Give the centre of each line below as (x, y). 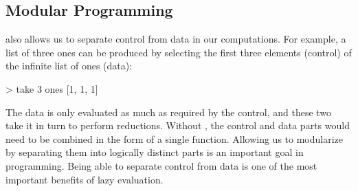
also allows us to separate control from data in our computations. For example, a (176, 39)
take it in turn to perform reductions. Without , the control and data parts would (178, 125)
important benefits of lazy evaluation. (85, 179)
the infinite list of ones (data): (69, 66)
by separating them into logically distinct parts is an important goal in (155, 152)
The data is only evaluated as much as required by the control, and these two (169, 112)
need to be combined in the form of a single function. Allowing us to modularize (175, 138)
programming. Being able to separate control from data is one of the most (161, 165)
